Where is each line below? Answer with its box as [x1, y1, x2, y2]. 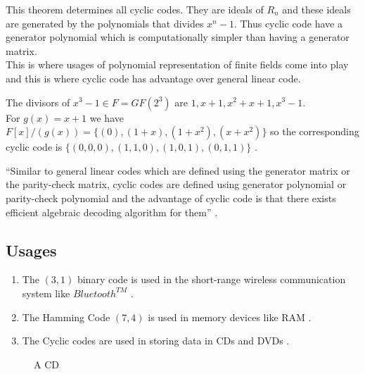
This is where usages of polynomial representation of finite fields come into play [6, 57, 349, 72]
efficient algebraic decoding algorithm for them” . [6, 204, 218, 219]
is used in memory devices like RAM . [148, 309, 312, 324]
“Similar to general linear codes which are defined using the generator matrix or [6, 163, 350, 177]
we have [89, 110, 124, 125]
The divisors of [6, 94, 70, 109]
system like [22, 285, 70, 300]
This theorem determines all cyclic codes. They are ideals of [6, 2, 264, 16]
